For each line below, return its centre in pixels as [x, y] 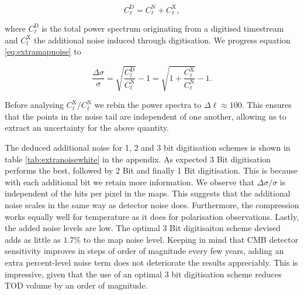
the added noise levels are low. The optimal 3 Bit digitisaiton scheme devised [143, 228]
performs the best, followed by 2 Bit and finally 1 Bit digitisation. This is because [151, 170]
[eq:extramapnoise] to [43, 51]
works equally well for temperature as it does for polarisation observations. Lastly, [152, 216]
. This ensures [267, 105]
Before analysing [34, 105]
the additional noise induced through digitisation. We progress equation [162, 40]
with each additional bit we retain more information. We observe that [129, 182]
